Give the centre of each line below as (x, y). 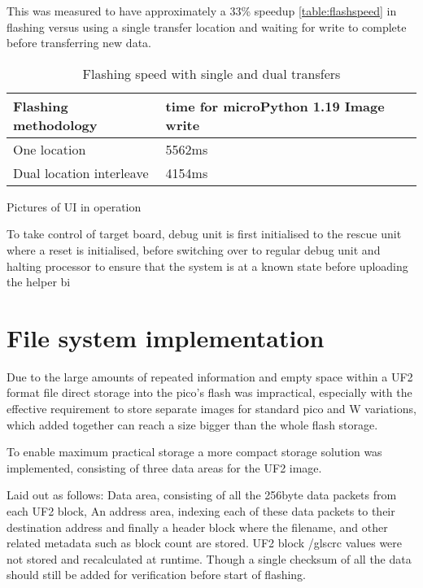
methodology (55, 124)
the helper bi (39, 282)
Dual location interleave (81, 172)
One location (50, 149)
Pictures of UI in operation (74, 206)
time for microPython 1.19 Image (275, 106)
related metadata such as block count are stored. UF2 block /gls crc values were (205, 543)
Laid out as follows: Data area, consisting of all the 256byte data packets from (202, 495)
